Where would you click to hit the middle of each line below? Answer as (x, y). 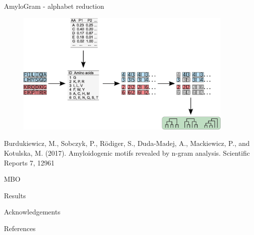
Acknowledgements (32, 212)
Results (15, 195)
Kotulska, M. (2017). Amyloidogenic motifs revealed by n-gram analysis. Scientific (127, 153)
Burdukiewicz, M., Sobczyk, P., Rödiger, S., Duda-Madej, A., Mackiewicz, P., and (127, 143)
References (20, 228)
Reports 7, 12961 (29, 162)
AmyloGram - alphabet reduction (54, 6)
